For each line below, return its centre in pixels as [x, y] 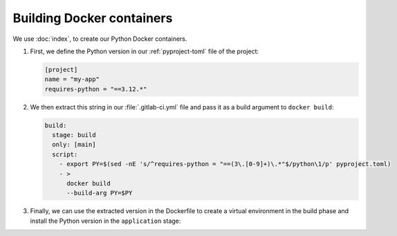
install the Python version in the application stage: [105, 221]
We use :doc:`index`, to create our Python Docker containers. [100, 39]
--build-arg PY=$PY [100, 193]
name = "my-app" [72, 79]
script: [65, 154]
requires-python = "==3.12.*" [96, 89]
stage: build [74, 135]
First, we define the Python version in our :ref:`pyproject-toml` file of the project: [145, 51]
